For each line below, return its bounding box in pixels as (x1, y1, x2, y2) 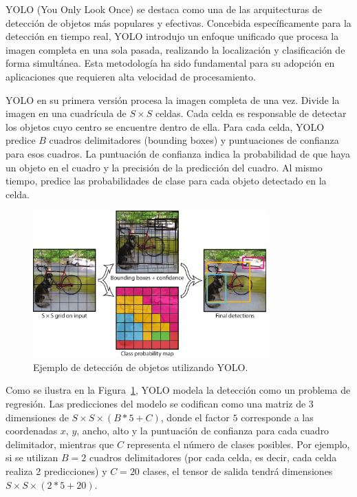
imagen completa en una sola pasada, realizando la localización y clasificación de (6, 42, 345, 56)
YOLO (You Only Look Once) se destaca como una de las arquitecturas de (6, 2, 323, 16)
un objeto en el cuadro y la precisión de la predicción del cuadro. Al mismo (6, 160, 323, 174)
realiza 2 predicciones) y (6, 464, 107, 478)
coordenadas (6, 423, 58, 438)
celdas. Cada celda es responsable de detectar (155, 106, 347, 120)
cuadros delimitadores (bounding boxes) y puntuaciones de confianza (49, 133, 339, 147)
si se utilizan (6, 450, 58, 465)
